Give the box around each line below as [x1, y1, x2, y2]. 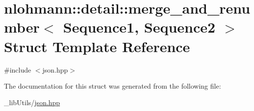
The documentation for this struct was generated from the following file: [4, 81, 221, 91]
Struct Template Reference [4, 36, 190, 56]
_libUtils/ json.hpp [4, 97, 60, 107]
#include [4, 64, 31, 74]
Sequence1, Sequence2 [63, 17, 216, 37]
